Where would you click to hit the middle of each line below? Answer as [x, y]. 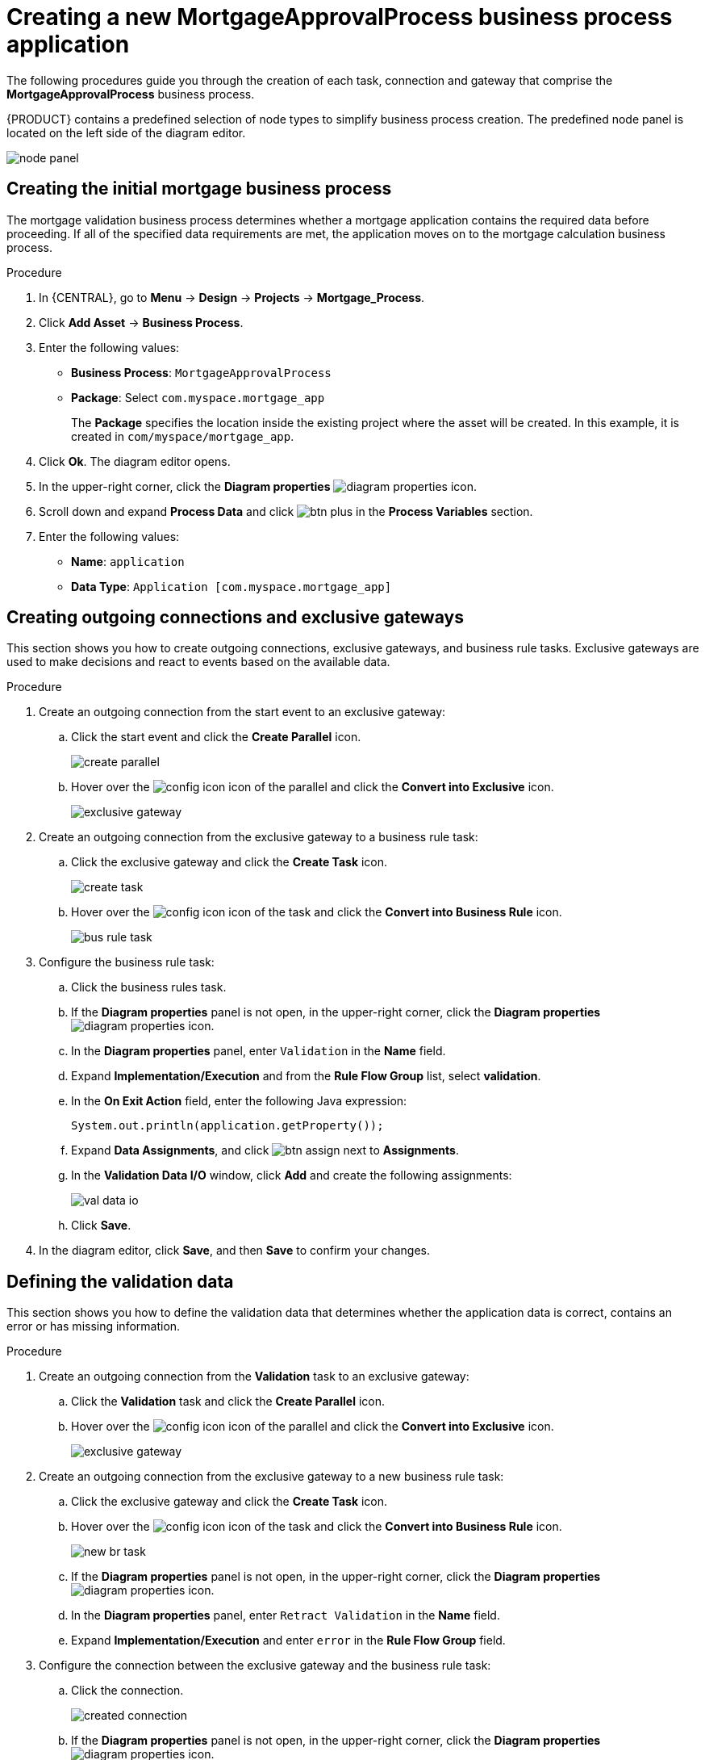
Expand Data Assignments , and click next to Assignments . [265, 1150]
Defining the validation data [120, 1281]
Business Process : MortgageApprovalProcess [201, 372]
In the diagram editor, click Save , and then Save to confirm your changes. [235, 1251]
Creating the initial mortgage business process [199, 189]
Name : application [128, 561]
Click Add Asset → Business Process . [141, 322]
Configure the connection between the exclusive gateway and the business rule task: [265, 1666]
